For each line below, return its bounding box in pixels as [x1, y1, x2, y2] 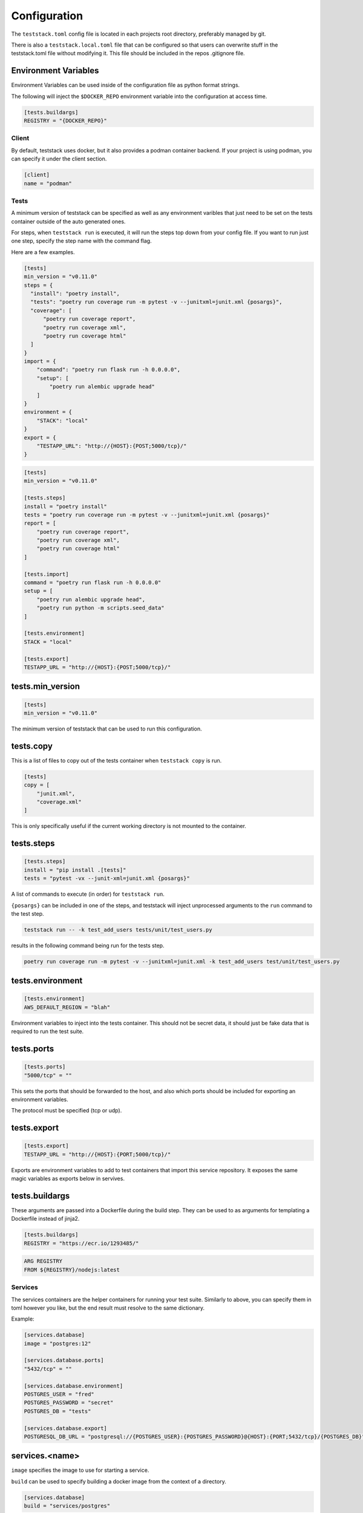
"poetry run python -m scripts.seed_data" [36, 605, 165, 611]
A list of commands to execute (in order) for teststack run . [11, 890, 165, 898]
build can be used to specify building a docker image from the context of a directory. [11, 1477, 226, 1485]
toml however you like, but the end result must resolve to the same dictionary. [11, 1304, 205, 1311]
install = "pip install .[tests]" [24, 866, 126, 873]
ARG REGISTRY [24, 1258, 63, 1265]
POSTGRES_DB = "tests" [24, 1408, 91, 1414]
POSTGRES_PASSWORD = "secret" [24, 1399, 114, 1406]
